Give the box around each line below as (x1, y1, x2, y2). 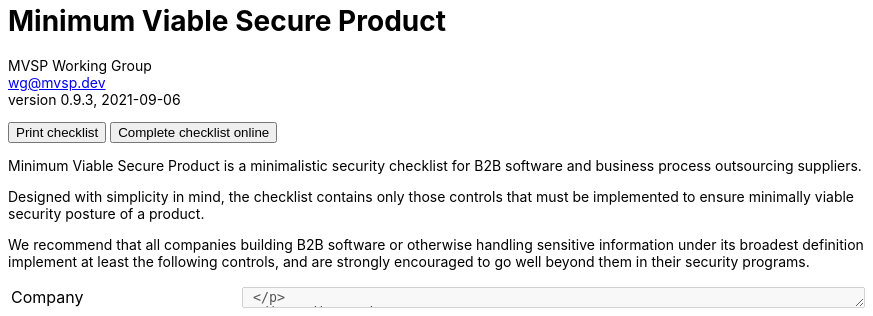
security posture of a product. (8, 204, 205, 222)
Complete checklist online (118, 124, 270, 140)
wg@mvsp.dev (8, 73, 106, 91)
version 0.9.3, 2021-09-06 (8, 90, 181, 108)
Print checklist (16, 124, 99, 140)
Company (11, 287, 84, 308)
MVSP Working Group (8, 56, 152, 74)
